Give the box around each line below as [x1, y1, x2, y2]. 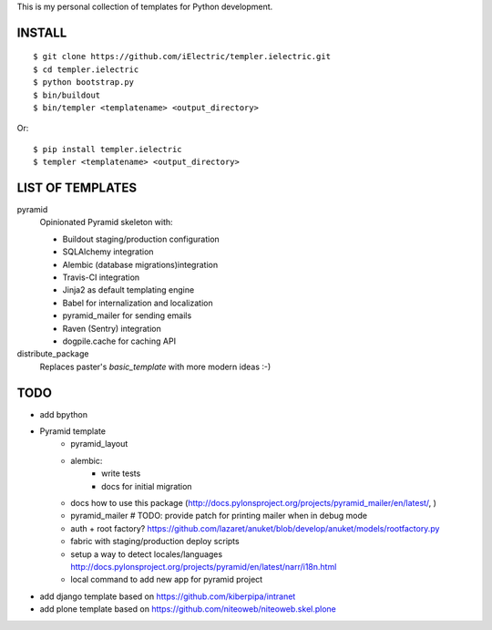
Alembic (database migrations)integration [62, 259, 219, 270]
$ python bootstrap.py [33, 77, 135, 88]
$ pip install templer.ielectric [33, 144, 182, 154]
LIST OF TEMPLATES [16, 180, 137, 195]
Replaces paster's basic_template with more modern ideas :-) [39, 361, 272, 372]
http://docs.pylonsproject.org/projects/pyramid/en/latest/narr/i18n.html [70, 561, 337, 572]
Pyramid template [39, 426, 107, 437]
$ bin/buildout [33, 89, 101, 100]
